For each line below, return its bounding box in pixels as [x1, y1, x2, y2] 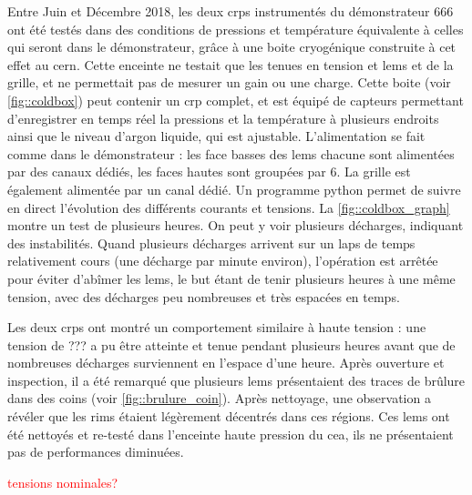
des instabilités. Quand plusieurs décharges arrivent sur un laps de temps [7, 233, 416, 252]
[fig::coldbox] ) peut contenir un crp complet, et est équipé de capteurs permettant [7, 90, 464, 109]
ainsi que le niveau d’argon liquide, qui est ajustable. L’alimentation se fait [7, 126, 426, 146]
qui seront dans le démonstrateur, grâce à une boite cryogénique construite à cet [7, 37, 457, 56]
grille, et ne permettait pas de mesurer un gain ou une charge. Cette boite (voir [7, 73, 451, 92]
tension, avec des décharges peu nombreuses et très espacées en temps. [7, 287, 400, 306]
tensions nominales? [7, 472, 118, 491]
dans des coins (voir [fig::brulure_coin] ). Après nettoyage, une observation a [7, 389, 431, 408]
